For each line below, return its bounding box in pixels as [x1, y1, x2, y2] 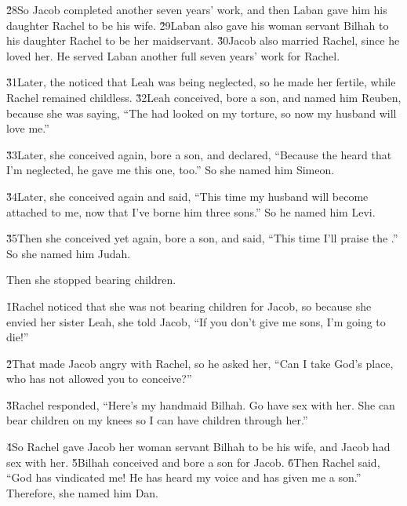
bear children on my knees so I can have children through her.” [6, 412, 308, 428]
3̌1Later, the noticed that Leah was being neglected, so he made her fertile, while [6, 74, 396, 90]
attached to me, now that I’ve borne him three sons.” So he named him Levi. [6, 203, 376, 220]
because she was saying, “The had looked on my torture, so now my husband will [6, 104, 397, 121]
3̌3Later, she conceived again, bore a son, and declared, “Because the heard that [6, 146, 392, 162]
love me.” [6, 120, 49, 137]
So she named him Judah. [6, 245, 131, 261]
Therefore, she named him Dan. [6, 484, 159, 501]
